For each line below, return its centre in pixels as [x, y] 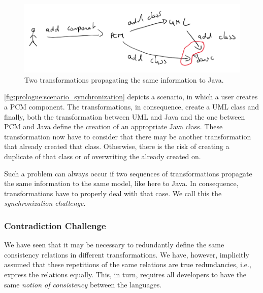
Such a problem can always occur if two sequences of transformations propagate [128, 173]
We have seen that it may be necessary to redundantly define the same [114, 245]
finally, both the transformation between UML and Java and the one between [125, 116]
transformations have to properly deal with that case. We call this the [113, 193]
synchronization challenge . [45, 203]
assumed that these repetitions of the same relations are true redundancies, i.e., [128, 264]
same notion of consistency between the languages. [83, 284]
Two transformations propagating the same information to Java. [124, 79]
